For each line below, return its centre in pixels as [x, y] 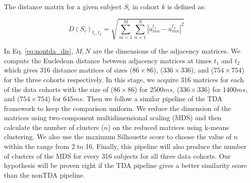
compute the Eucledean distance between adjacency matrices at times [108, 60]
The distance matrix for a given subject [63, 6]
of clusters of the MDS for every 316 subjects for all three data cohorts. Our [117, 156]
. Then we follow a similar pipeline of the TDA [152, 99]
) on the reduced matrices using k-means [168, 127]
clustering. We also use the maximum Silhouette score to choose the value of [118, 137]
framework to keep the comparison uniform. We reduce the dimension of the [117, 108]
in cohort [146, 6]
